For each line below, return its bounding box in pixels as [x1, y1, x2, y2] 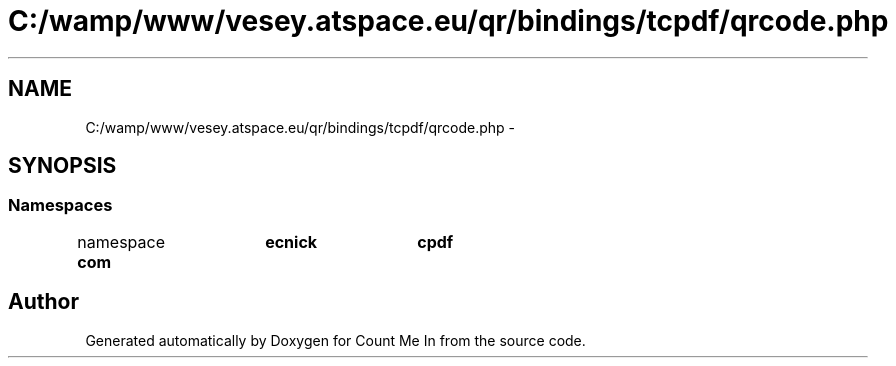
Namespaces [8, 195, 113, 216]
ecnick [265, 231, 318, 252]
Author [8, 289, 79, 315]
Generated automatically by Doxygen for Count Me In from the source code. [85, 331, 586, 349]
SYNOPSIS [8, 153, 117, 179]
